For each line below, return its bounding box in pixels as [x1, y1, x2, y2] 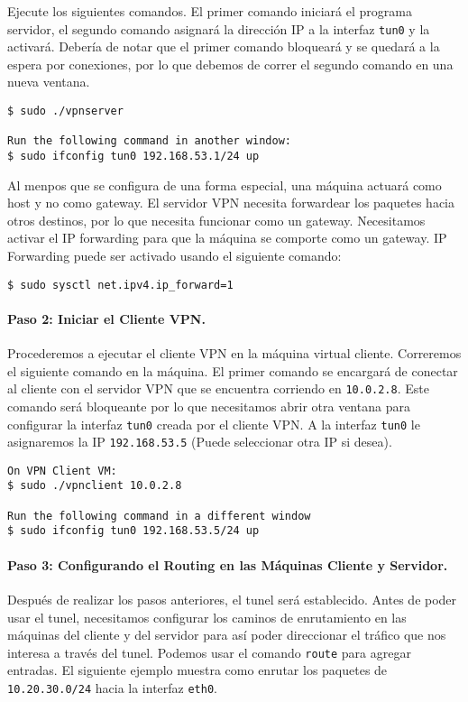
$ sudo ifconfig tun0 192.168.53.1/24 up [7, 150, 260, 162]
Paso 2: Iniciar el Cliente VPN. [7, 309, 206, 328]
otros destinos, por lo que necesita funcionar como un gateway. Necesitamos [7, 210, 426, 229]
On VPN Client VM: [7, 464, 117, 477]
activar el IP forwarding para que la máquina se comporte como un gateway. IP [7, 228, 447, 247]
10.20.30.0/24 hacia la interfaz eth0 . [7, 678, 217, 697]
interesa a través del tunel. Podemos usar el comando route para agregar [7, 642, 411, 661]
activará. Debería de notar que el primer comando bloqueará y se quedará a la [7, 37, 440, 56]
